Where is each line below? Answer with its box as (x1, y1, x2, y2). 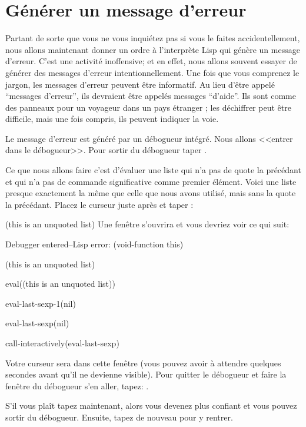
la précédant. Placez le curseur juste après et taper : (5, 198, 194, 210)
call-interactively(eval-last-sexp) (5, 337, 119, 349)
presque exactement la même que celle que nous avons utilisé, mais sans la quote (5, 187, 296, 199)
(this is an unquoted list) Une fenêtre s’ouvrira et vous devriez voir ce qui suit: (5, 218, 290, 230)
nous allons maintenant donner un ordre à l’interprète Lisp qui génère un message (5, 43, 300, 55)
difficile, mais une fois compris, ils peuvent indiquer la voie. (5, 112, 219, 125)
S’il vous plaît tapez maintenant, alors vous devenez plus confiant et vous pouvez (5, 399, 297, 412)
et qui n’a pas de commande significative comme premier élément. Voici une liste (5, 175, 297, 187)
